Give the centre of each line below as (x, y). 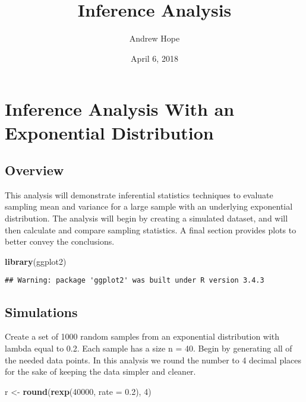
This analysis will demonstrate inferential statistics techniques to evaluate (139, 194)
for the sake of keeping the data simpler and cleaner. (100, 371)
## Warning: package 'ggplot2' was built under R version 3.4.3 (135, 281)
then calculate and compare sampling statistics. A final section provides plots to (151, 230)
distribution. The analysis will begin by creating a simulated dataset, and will (146, 218)
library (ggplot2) (36, 261)
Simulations (41, 311)
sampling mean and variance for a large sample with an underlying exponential (149, 206)
